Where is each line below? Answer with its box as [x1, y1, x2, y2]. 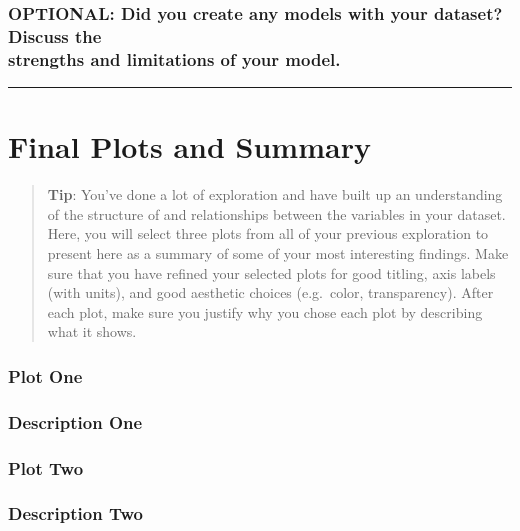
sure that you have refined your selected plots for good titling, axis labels [47, 262, 496, 283]
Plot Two [8, 455, 84, 480]
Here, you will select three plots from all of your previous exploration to [47, 223, 489, 244]
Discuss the [8, 23, 102, 48]
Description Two [8, 501, 143, 526]
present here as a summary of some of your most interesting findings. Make [47, 242, 509, 263]
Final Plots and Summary [8, 126, 371, 167]
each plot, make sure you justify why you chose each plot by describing [47, 301, 483, 322]
